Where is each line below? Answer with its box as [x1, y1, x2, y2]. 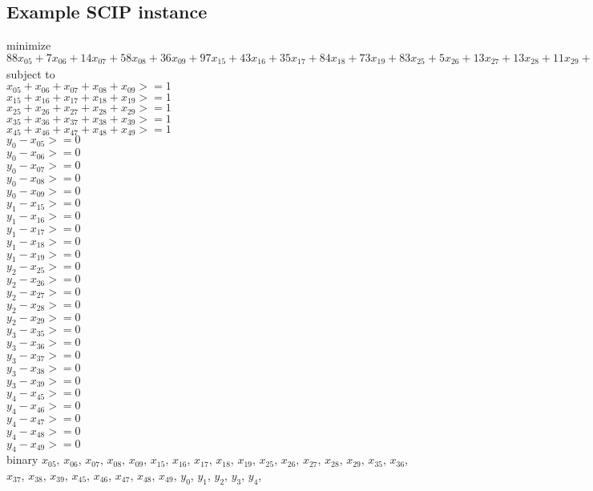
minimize [6, 37, 51, 54]
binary [6, 451, 38, 468]
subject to [6, 65, 55, 82]
